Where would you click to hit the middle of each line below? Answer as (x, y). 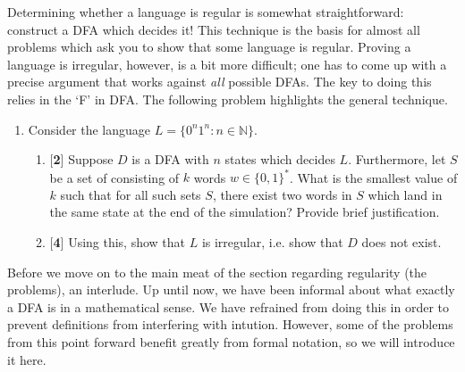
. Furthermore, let (397, 159)
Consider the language (89, 129)
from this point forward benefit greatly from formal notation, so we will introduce (231, 342)
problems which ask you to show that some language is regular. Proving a (209, 47)
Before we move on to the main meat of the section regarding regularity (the (217, 272)
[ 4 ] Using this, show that (118, 242)
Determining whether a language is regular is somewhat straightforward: (206, 12)
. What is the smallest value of (373, 177)
